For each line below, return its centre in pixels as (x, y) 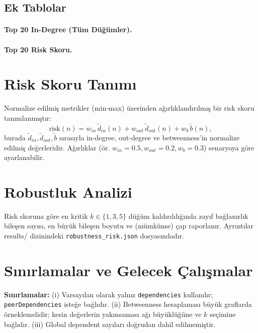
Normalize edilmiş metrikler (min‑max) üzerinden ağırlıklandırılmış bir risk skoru (129, 108)
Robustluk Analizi (68, 191)
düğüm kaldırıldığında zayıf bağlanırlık (188, 216)
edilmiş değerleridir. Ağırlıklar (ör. (57, 147)
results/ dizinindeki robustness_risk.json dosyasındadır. (94, 235)
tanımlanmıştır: (28, 117)
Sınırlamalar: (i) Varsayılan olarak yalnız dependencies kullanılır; (109, 294)
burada (15, 137)
